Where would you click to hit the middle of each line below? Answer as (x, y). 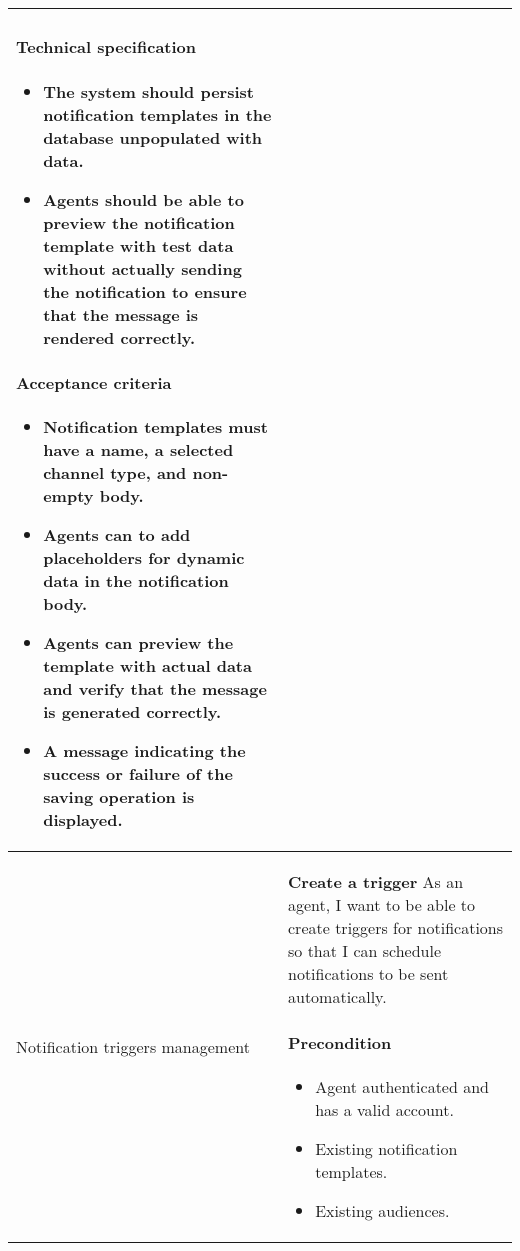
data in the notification (136, 581)
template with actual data (147, 666)
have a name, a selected (138, 450)
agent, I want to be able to (382, 905)
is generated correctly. (132, 712)
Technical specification (106, 47)
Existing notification (386, 1148)
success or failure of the (138, 774)
